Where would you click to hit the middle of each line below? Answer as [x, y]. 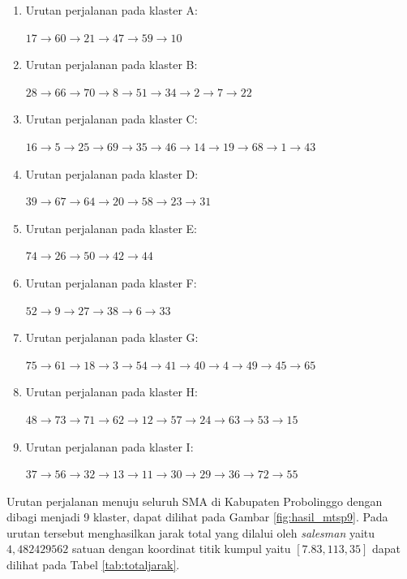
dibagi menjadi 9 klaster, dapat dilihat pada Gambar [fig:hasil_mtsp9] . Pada [197, 517]
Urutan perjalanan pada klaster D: [112, 173]
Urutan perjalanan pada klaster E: [111, 228]
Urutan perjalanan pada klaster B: [111, 65]
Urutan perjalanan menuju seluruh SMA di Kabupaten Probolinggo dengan [195, 501]
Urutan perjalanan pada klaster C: [111, 119]
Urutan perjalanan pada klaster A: [111, 10]
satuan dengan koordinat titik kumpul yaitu [181, 549]
